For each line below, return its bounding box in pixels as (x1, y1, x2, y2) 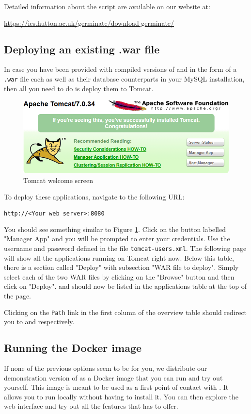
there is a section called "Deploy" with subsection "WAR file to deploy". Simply (4, 262, 239, 272)
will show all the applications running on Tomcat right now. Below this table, (4, 252, 234, 263)
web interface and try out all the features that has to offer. (4, 401, 178, 411)
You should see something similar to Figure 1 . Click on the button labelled (4, 224, 226, 234)
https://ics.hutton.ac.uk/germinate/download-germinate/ (4, 17, 174, 28)
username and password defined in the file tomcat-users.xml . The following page (4, 243, 247, 253)
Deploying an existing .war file (4, 41, 160, 56)
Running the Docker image (4, 340, 142, 355)
